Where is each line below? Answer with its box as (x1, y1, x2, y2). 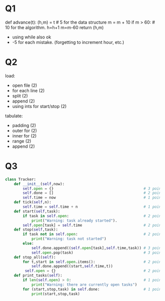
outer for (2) (12, 128, 37, 134)
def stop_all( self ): (14, 255, 56, 260)
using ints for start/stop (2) (12, 103, 67, 109)
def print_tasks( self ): (14, 273, 63, 278)
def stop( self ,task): (14, 227, 58, 232)
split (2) (12, 93, 28, 99)
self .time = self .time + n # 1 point (23, 204, 164, 209)
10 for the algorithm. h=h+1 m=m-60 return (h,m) (5, 24, 104, 30)
